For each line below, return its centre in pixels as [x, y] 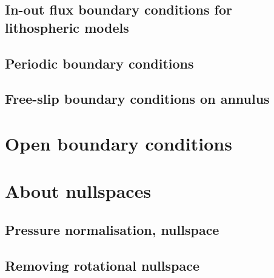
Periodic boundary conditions [99, 63]
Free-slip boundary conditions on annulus [137, 99]
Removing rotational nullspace [102, 265]
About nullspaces [78, 191]
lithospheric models [67, 27]
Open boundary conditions [119, 143]
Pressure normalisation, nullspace [112, 229]
